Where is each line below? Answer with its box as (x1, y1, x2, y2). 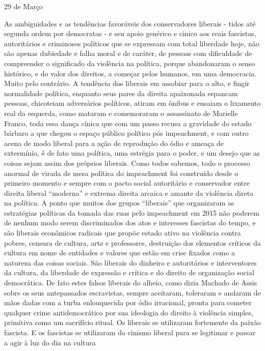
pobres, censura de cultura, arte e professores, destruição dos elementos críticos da (4, 237, 261, 248)
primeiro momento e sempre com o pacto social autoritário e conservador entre (4, 178, 250, 188)
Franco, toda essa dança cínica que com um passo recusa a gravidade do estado (4, 118, 252, 128)
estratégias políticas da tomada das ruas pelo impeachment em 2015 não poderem (4, 207, 259, 218)
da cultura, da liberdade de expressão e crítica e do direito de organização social (4, 267, 254, 278)
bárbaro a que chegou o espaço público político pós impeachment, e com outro (4, 128, 249, 138)
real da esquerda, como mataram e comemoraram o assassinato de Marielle (4, 107, 238, 118)
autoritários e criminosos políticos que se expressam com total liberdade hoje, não (4, 38, 259, 48)
